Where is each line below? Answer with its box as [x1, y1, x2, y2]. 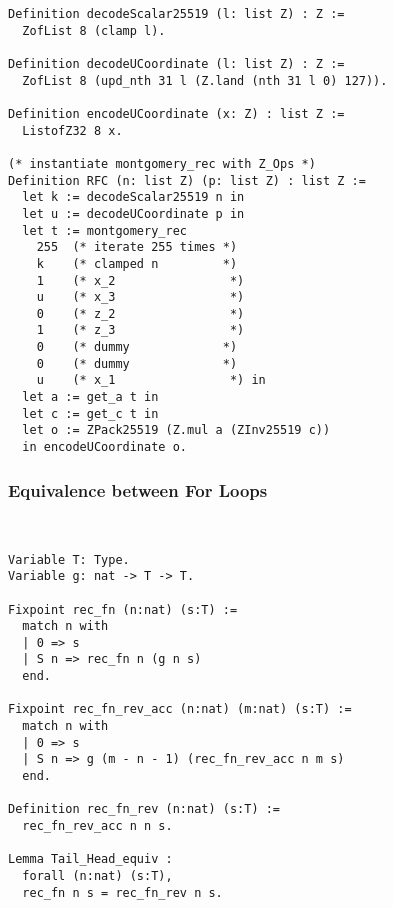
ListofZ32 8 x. [22, 123, 123, 138]
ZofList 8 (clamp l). [22, 23, 166, 38]
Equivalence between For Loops [8, 477, 268, 502]
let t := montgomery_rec [22, 223, 187, 238]
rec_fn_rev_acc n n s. [22, 819, 173, 834]
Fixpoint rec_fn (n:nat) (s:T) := [8, 602, 238, 617]
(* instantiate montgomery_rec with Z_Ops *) [8, 156, 316, 171]
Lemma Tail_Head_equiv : [8, 852, 173, 867]
